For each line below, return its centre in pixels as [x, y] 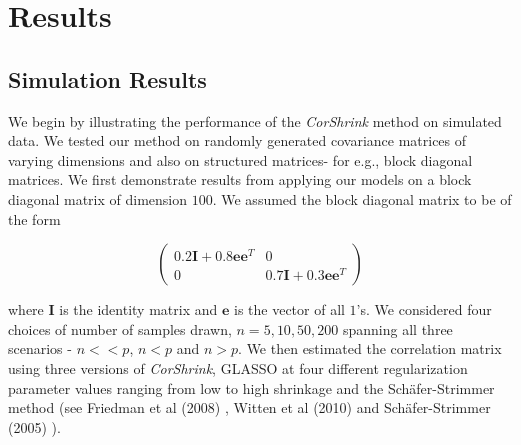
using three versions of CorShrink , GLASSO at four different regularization [238, 367]
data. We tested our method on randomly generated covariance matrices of [237, 140]
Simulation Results [107, 78]
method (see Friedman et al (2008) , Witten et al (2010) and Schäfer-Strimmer [249, 407]
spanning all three [398, 328]
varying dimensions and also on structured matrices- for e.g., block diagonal [240, 159]
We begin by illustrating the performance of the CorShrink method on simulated [255, 120]
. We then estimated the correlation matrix [370, 348]
